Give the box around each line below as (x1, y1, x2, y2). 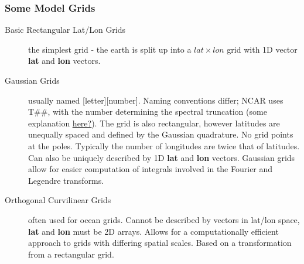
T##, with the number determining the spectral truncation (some (28, 105, 267, 118)
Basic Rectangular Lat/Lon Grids (5, 23, 126, 36)
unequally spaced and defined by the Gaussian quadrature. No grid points (28, 128, 293, 140)
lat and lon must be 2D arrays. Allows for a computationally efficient (28, 225, 279, 237)
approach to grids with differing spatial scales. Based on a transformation (28, 236, 292, 249)
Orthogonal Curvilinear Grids (5, 194, 111, 206)
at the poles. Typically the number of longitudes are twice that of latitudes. (28, 139, 300, 152)
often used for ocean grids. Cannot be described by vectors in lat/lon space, (28, 213, 300, 225)
